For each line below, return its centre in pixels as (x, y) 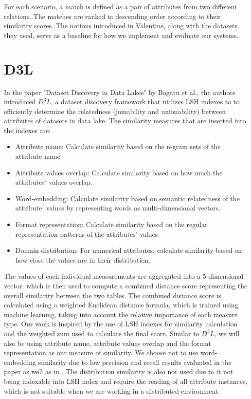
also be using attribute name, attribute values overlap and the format (108, 343)
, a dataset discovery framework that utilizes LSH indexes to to (145, 102)
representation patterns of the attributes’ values (87, 234)
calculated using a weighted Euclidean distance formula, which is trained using (121, 305)
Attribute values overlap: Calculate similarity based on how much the (119, 172)
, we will (227, 333)
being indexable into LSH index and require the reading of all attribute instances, (126, 381)
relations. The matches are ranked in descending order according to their (112, 16)
